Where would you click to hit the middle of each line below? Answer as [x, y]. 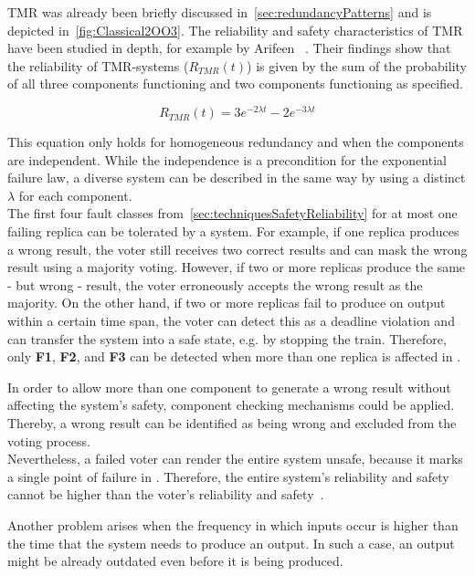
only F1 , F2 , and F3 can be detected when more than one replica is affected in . [234, 356]
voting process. [49, 440]
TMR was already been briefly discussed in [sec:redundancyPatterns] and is [220, 12]
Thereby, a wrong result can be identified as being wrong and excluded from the [232, 422]
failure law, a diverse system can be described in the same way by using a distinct [237, 178]
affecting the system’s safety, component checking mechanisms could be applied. [231, 405]
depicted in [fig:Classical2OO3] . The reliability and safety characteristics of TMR [235, 30]
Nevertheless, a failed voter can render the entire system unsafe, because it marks [235, 459]
